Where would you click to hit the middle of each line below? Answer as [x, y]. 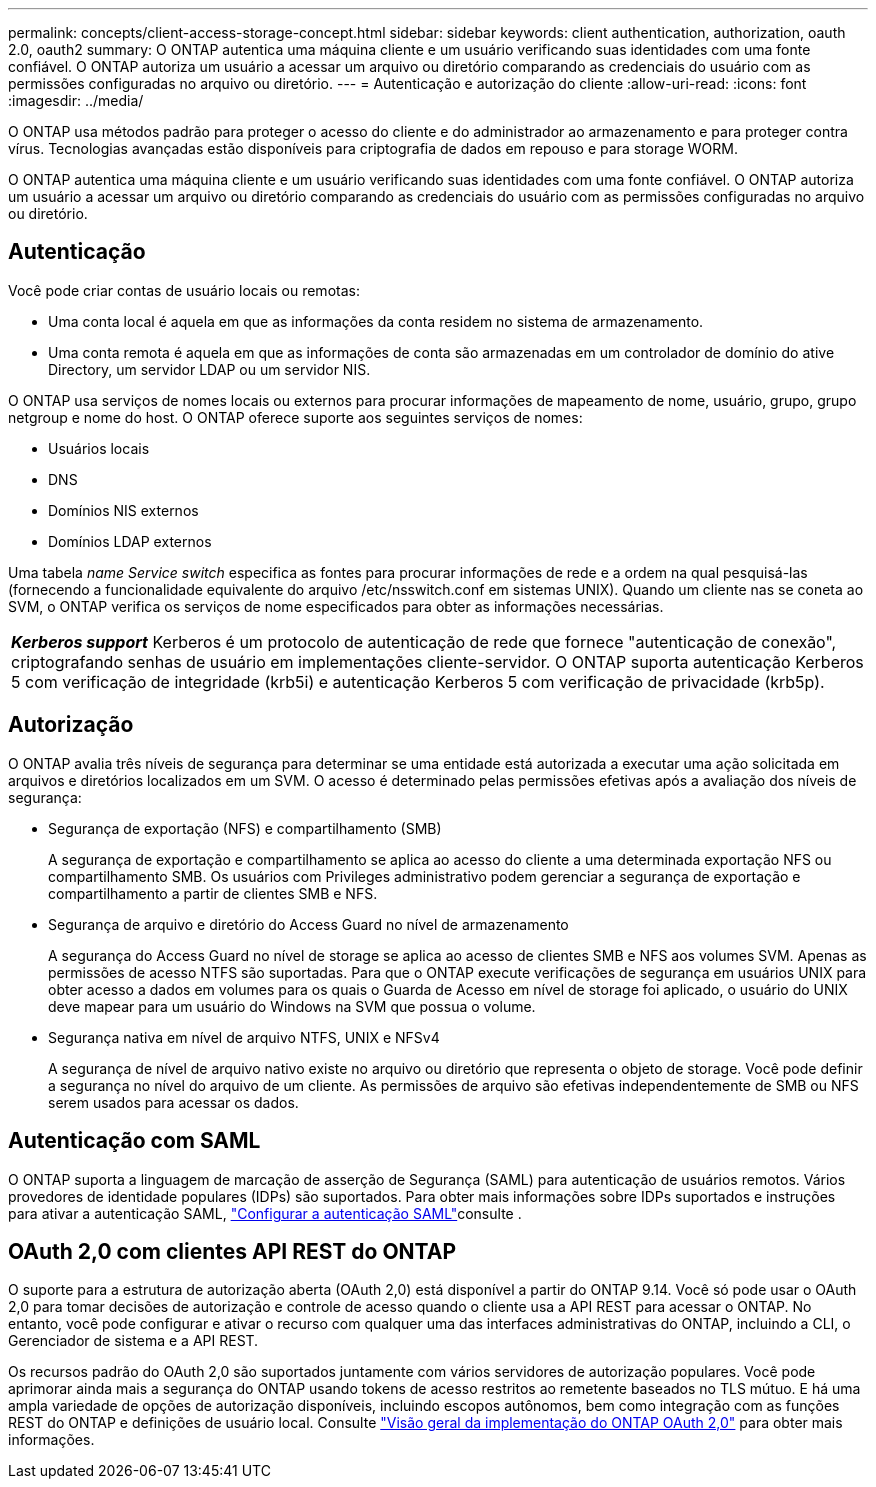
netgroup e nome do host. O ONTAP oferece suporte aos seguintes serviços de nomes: [295, 417]
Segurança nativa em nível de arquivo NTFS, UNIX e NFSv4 [244, 1037]
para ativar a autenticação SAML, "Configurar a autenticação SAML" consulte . [265, 1213]
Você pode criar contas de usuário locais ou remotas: [184, 290]
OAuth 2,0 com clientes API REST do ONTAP [232, 1251]
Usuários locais [99, 448]
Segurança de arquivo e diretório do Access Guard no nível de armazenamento [308, 924]
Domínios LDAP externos [130, 541]
